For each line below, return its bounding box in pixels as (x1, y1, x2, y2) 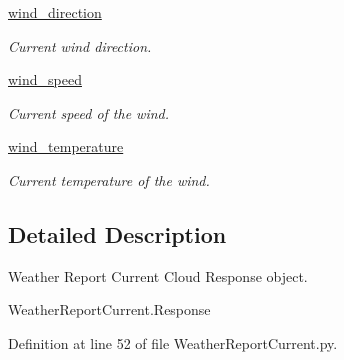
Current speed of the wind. (8, 102, 170, 123)
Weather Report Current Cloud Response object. (8, 265, 308, 286)
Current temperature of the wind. (8, 169, 210, 190)
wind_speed (8, 69, 82, 90)
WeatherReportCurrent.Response (8, 299, 211, 320)
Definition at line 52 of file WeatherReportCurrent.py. (8, 332, 338, 353)
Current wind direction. (8, 35, 152, 56)
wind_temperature (8, 136, 124, 157)
